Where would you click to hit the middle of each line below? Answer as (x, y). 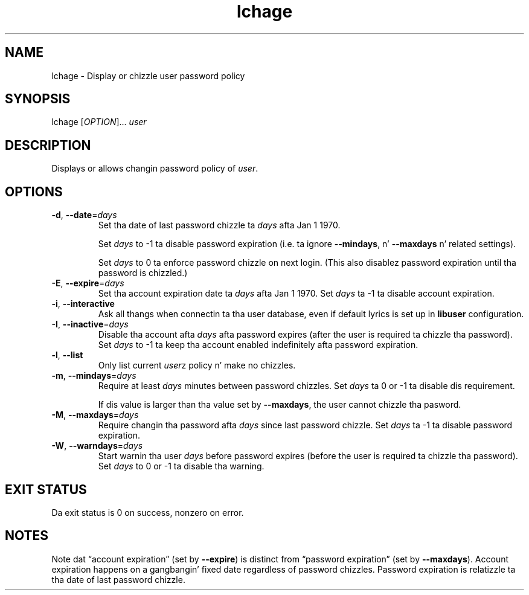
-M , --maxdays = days (95, 415)
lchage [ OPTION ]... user (99, 122)
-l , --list (67, 355)
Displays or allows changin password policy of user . (155, 169)
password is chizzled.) (143, 273)
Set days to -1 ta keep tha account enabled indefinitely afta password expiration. (258, 345)
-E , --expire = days (88, 283)
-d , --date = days (84, 215)
